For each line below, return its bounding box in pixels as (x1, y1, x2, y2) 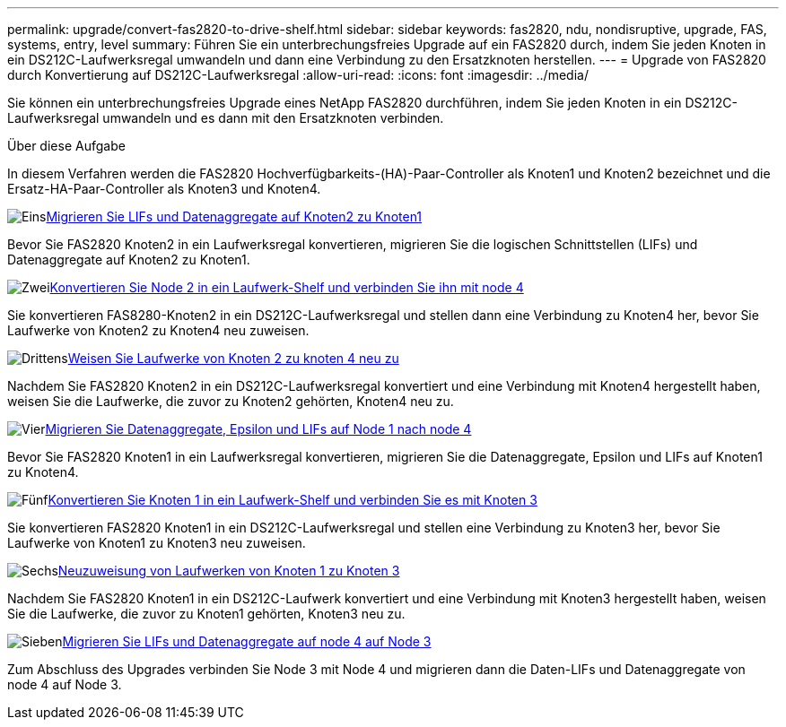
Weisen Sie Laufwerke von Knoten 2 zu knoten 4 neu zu (67, 351, 399, 366)
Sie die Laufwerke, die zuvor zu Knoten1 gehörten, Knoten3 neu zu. (7, 606, 406, 621)
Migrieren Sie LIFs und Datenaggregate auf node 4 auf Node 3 (62, 634, 432, 649)
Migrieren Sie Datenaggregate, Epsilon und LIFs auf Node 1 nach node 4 (45, 421, 472, 437)
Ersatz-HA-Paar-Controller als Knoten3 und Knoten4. (7, 181, 321, 196)
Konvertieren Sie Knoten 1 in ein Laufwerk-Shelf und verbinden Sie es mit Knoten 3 (48, 492, 537, 507)
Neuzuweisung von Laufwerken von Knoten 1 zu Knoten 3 (57, 563, 400, 578)
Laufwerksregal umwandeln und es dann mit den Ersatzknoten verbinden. (7, 110, 444, 125)
